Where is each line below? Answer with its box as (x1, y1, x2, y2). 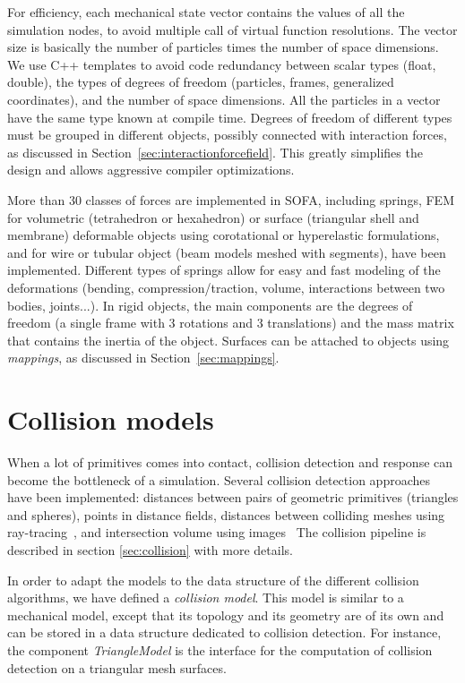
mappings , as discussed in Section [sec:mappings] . (7, 348, 280, 367)
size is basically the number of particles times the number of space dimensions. (7, 38, 439, 56)
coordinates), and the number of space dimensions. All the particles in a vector (7, 90, 441, 108)
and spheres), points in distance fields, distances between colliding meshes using (7, 505, 445, 524)
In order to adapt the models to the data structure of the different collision (7, 570, 419, 589)
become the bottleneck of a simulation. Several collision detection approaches (7, 470, 431, 489)
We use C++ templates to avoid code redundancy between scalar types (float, (7, 55, 436, 73)
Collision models (7, 401, 214, 438)
